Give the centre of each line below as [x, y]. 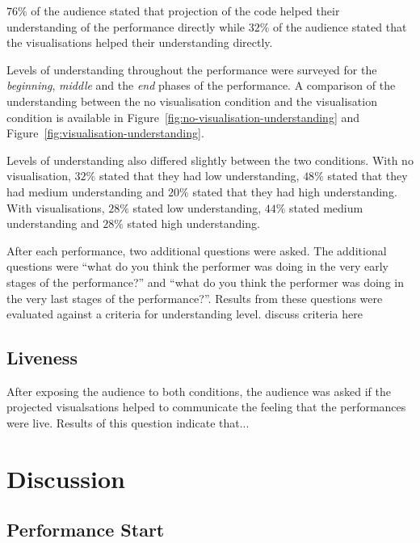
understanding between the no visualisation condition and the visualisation [192, 101]
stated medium [326, 207]
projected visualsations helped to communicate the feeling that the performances [206, 407]
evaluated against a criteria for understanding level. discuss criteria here [185, 314]
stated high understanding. [193, 223]
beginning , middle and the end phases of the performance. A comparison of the [201, 85]
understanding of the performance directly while [126, 26]
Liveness [42, 358]
